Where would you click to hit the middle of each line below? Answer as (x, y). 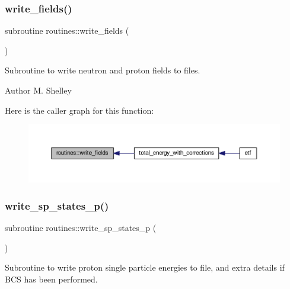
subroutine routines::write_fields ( (67, 30)
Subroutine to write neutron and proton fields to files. (103, 70)
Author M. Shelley (38, 90)
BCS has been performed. (51, 279)
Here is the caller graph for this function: (79, 110)
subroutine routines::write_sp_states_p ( (81, 227)
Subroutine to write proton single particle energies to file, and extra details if (145, 267)
